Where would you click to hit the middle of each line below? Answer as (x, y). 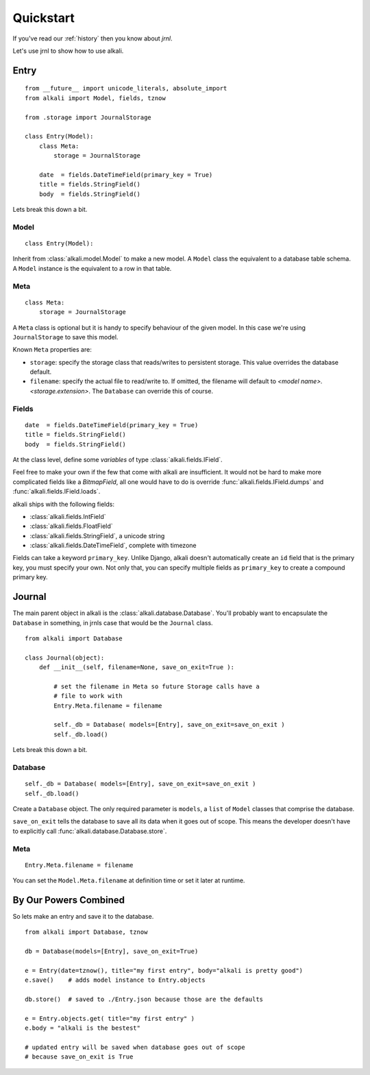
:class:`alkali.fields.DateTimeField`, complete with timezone (113, 546)
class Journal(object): (65, 657)
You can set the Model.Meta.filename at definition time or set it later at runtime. (129, 880)
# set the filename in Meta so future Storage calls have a (157, 686)
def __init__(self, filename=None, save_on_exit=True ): (136, 667)
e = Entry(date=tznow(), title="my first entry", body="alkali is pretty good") (164, 970)
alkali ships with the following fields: (63, 504)
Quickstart (44, 18)
